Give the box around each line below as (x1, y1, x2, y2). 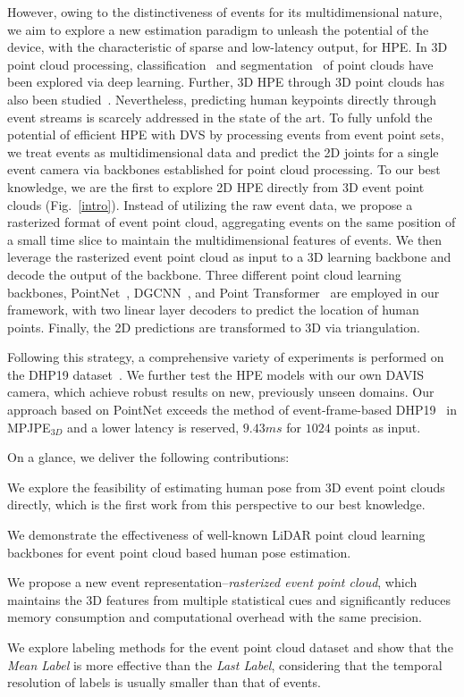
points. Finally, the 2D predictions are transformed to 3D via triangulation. (7, 317, 420, 336)
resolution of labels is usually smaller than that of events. (7, 673, 321, 692)
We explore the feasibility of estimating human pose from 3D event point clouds (7, 477, 445, 496)
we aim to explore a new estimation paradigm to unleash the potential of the (7, 20, 429, 38)
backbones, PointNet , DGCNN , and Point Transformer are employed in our (7, 282, 440, 301)
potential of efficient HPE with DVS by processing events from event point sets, (7, 125, 444, 144)
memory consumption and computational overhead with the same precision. (7, 608, 422, 626)
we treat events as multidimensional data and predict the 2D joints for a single (7, 142, 439, 161)
